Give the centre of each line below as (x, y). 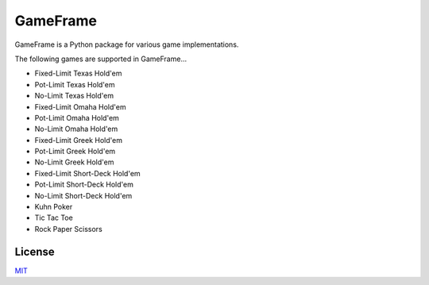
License (35, 251)
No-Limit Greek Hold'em (74, 162)
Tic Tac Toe (54, 218)
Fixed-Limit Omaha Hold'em (80, 106)
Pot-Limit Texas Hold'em (75, 84)
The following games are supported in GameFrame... (101, 59)
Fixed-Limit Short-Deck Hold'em (87, 173)
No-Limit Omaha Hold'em (76, 129)
